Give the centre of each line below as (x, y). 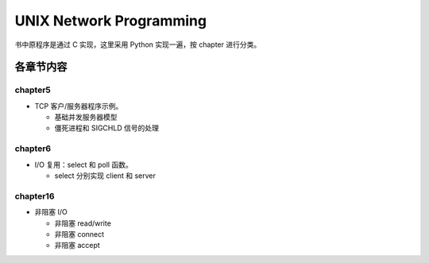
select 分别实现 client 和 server (105, 176)
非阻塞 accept (77, 246)
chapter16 (35, 196)
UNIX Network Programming (110, 21)
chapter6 (33, 149)
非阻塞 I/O (51, 212)
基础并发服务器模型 (86, 117)
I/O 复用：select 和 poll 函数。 (83, 164)
